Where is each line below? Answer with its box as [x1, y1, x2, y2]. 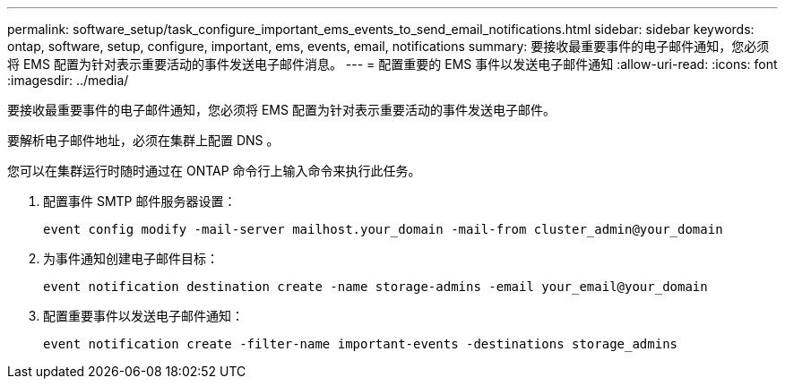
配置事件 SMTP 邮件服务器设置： [43, 193, 237, 209]
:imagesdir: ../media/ [7, 73, 129, 88]
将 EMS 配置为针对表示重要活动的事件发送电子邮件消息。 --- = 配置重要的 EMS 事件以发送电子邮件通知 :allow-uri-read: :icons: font [7, 56, 778, 72]
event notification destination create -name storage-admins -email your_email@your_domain [43, 279, 708, 294]
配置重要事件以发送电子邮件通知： [43, 308, 244, 323]
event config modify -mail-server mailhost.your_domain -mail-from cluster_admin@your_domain [43, 222, 723, 236]
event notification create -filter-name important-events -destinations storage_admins [43, 337, 678, 351]
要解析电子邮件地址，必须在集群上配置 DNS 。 [7, 133, 280, 148]
